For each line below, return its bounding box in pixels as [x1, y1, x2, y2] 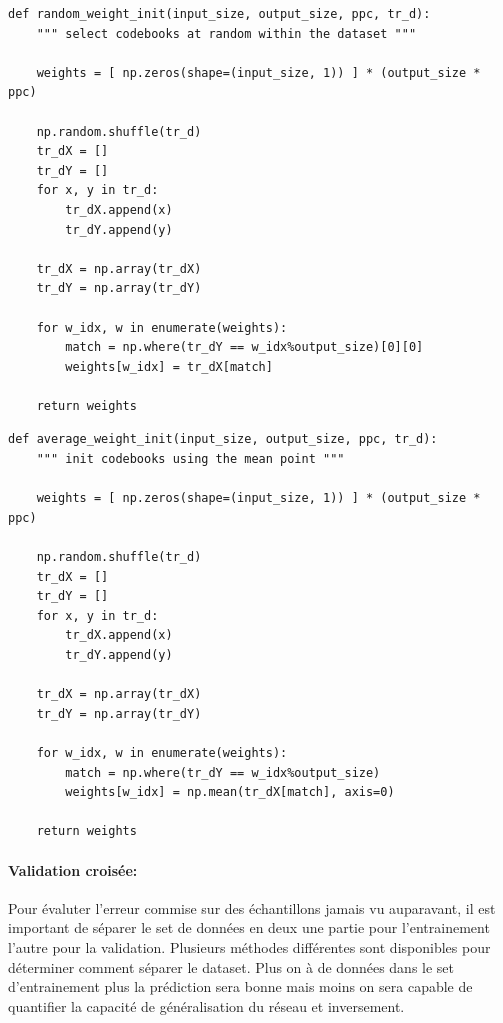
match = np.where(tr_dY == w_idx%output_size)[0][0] [65, 340, 424, 355]
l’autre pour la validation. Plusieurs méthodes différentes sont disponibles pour [8, 936, 491, 957]
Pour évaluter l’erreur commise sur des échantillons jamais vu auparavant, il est [8, 897, 496, 918]
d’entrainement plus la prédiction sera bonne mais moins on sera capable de [8, 976, 473, 997]
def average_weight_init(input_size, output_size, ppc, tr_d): [8, 432, 438, 447]
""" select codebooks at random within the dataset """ [36, 26, 417, 41]
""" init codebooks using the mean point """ [36, 452, 345, 467]
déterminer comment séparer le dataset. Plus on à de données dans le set [8, 956, 455, 977]
